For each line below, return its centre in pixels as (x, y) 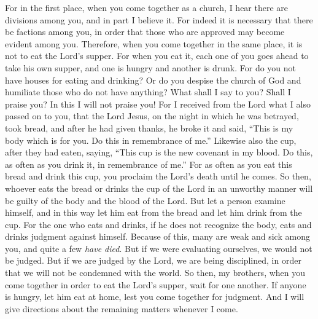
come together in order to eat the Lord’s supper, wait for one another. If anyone (156, 284)
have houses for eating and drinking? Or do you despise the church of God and (153, 80)
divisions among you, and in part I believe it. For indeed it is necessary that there (159, 19)
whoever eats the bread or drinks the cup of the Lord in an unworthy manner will (159, 188)
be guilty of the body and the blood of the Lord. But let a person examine (145, 200)
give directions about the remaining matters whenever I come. (122, 308)
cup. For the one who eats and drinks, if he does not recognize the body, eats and (158, 224)
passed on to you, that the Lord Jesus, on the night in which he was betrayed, (152, 116)
